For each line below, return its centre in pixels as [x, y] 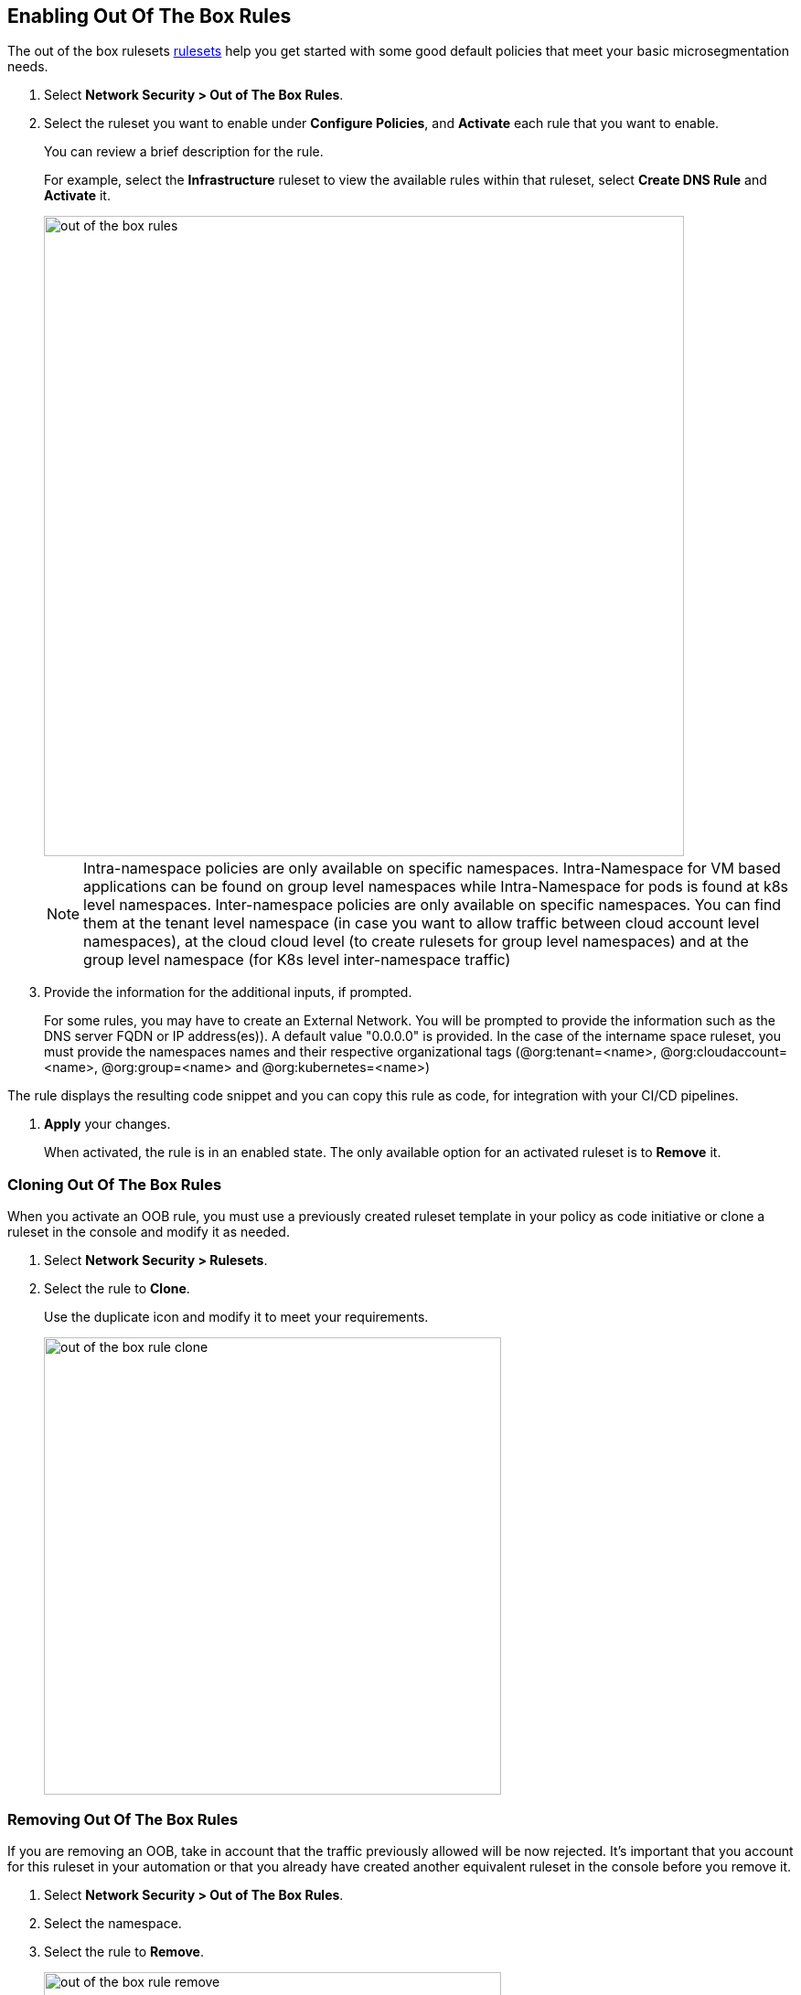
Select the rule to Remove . [124, 1951]
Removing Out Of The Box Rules [123, 1819]
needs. [28, 67]
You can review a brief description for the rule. [184, 152]
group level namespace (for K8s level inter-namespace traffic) [297, 960]
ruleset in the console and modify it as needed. [149, 1232]
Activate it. [77, 196]
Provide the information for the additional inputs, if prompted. [228, 992]
